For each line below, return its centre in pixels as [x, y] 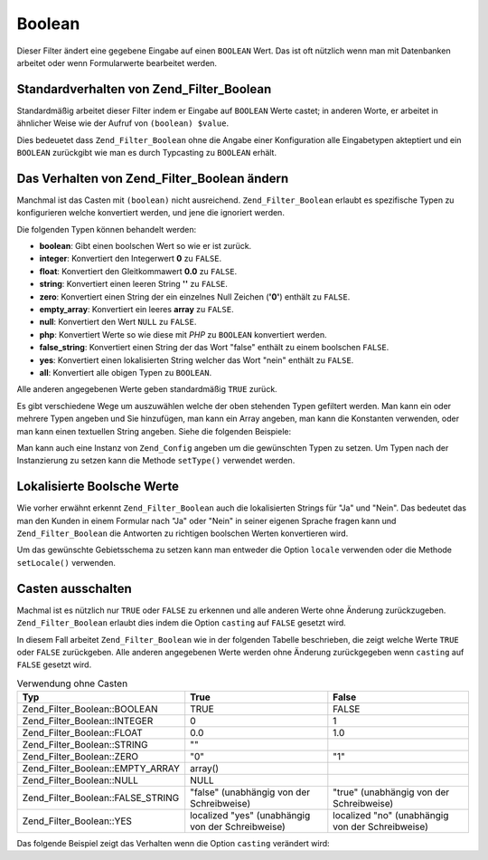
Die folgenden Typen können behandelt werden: [107, 229]
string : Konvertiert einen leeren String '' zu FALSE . [133, 284]
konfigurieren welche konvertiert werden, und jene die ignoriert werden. [150, 213]
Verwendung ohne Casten [72, 683]
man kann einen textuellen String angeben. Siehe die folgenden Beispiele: [154, 431]
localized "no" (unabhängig [391, 816]
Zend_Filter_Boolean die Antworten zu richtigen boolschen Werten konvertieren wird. [183, 533]
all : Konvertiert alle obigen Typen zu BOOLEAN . [126, 373]
